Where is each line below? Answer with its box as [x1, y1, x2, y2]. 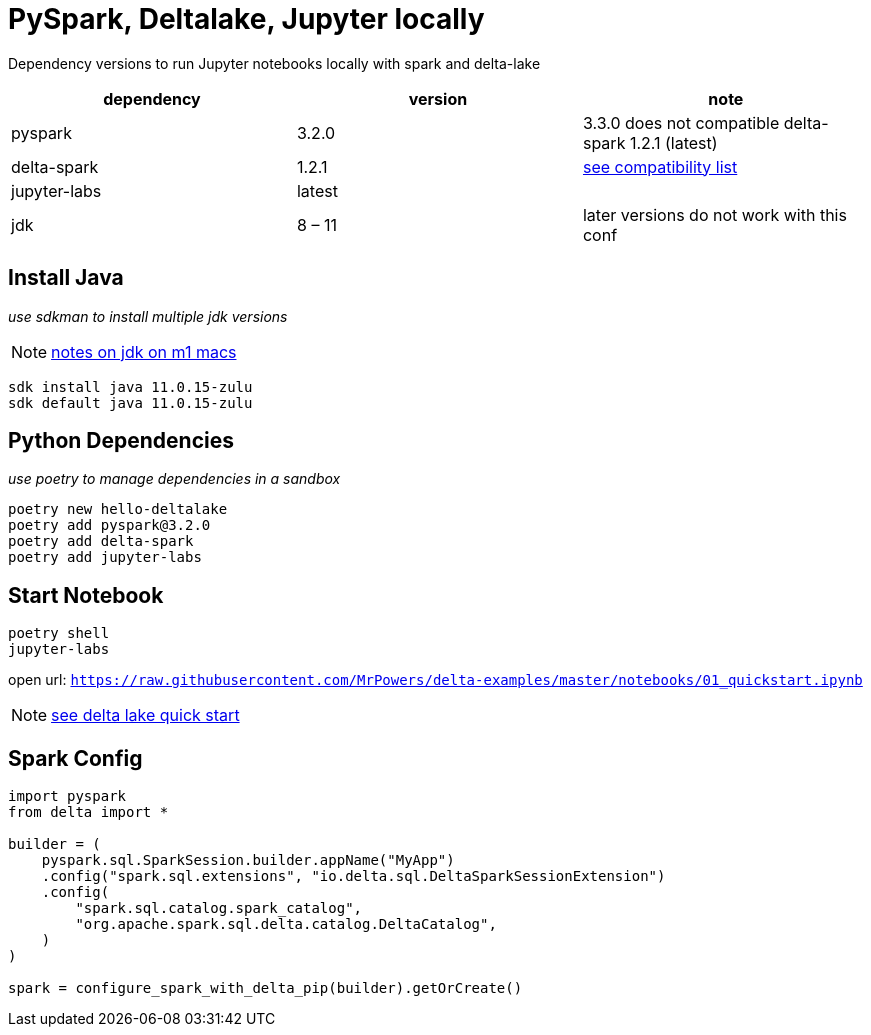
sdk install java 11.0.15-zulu [8, 378, 253, 395]
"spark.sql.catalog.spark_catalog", [75, 900, 363, 917]
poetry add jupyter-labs [8, 549, 202, 566]
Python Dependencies [8, 428, 234, 454]
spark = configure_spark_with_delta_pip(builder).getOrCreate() [8, 980, 523, 997]
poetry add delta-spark [8, 533, 194, 550]
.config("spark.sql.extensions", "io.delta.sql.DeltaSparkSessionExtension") [41, 868, 666, 885]
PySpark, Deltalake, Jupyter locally [8, 2, 485, 36]
